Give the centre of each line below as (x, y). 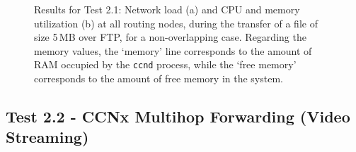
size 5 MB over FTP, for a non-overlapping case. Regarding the (170, 37)
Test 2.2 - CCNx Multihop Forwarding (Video (178, 116)
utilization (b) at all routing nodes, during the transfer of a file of (176, 23)
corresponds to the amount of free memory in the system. (159, 78)
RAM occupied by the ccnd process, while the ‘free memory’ (165, 64)
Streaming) (47, 137)
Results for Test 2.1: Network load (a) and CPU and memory (167, 9)
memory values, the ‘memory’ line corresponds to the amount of (173, 50)
